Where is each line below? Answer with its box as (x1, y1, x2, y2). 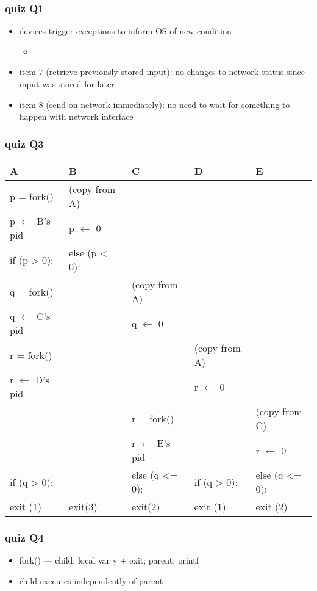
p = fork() (10, 189, 54, 203)
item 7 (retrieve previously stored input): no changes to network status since (19, 65, 305, 78)
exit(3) (69, 499, 98, 513)
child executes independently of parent (19, 574, 163, 587)
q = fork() (10, 284, 54, 299)
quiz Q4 (5, 529, 44, 545)
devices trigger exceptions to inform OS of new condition (19, 24, 232, 37)
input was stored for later (19, 78, 115, 90)
